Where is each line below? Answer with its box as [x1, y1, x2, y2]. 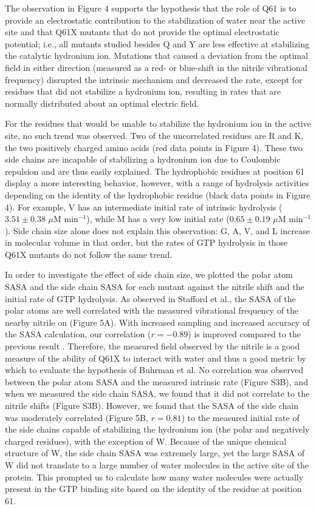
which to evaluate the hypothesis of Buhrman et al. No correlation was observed [5, 363, 304, 376]
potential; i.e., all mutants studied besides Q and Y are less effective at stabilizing [5, 37, 310, 50]
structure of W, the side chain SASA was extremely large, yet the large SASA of [5, 447, 305, 459]
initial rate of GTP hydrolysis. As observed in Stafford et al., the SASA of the [5, 292, 296, 305]
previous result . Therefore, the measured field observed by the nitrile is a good [5, 340, 300, 352]
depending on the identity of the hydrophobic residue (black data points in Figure [5, 188, 311, 201]
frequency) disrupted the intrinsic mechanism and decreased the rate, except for [5, 73, 303, 86]
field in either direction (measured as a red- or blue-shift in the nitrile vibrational [5, 61, 307, 73]
